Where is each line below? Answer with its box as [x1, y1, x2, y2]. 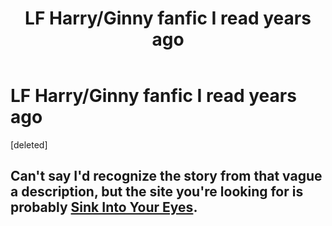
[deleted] [10, 138, 48, 151]
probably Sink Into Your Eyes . [10, 199, 198, 216]
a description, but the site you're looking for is [10, 183, 304, 201]
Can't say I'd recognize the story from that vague [10, 168, 323, 185]
